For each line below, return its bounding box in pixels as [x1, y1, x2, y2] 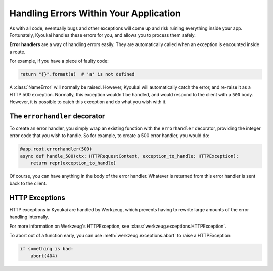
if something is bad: [20, 246, 74, 252]
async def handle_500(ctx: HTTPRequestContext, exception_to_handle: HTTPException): [20, 153, 239, 159]
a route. [9, 49, 26, 55]
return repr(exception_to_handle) [30, 160, 116, 166]
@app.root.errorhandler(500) [20, 146, 93, 152]
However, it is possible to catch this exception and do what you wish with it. [9, 99, 167, 105]
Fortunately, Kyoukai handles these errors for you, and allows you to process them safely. [9, 32, 196, 38]
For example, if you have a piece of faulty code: [9, 58, 109, 64]
